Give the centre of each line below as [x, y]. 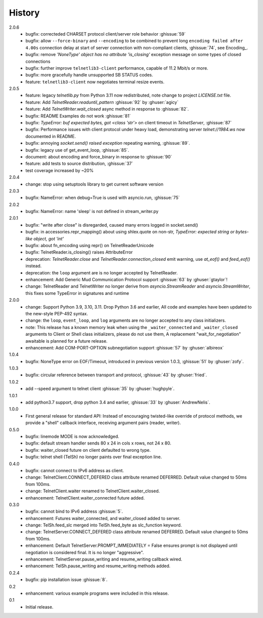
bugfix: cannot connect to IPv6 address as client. [75, 470]
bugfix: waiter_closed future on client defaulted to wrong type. [88, 450]
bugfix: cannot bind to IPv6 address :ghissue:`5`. [74, 511]
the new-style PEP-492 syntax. [57, 313]
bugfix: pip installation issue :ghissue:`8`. [66, 579]
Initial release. [39, 607]
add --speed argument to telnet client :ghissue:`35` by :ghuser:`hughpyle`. [100, 389]
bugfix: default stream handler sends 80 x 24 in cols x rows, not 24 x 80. [98, 443]
